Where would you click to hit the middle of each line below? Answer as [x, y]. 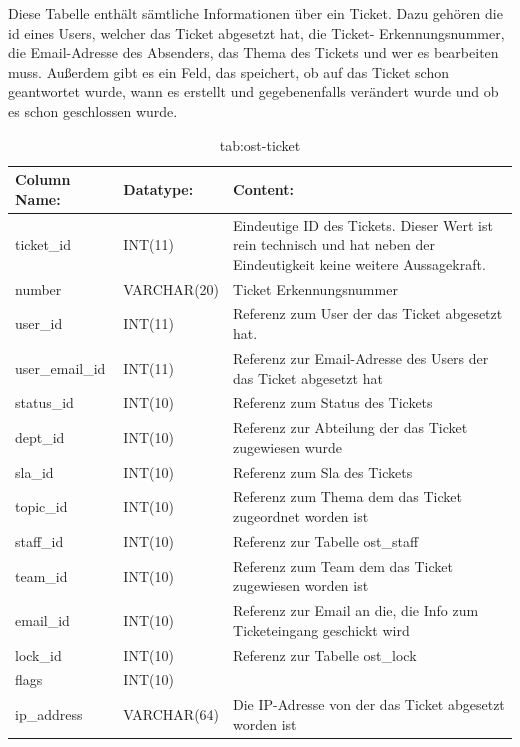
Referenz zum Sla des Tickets [323, 471]
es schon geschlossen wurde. [93, 110]
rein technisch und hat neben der [334, 244]
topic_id [41, 506]
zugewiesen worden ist [301, 585]
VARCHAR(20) [171, 288]
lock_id [38, 654]
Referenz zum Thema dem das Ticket [347, 496]
